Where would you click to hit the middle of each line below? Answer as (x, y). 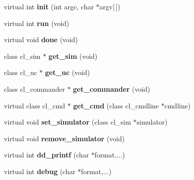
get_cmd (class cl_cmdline (116, 105)
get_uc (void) (67, 72)
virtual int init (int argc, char (49, 6)
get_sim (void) (73, 56)
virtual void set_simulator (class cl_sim (68, 122)
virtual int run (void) (37, 23)
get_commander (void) (111, 89)
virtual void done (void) (41, 39)
